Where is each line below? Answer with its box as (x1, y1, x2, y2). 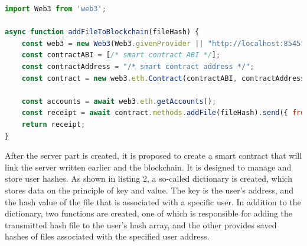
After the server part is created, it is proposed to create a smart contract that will (5, 149, 302, 162)
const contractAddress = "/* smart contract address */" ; (21, 62, 254, 71)
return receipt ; (21, 120, 86, 129)
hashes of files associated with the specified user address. (5, 230, 210, 242)
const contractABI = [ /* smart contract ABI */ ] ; (21, 51, 221, 60)
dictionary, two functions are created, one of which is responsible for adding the (5, 207, 293, 219)
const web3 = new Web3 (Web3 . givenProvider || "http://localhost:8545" (21, 39, 305, 48)
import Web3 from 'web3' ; (5, 5, 106, 13)
